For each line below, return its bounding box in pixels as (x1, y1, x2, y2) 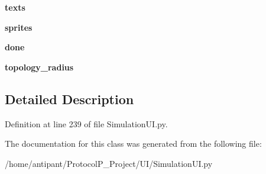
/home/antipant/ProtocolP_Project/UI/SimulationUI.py (5, 157, 213, 169)
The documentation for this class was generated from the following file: (5, 137, 262, 150)
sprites (5, 21, 33, 33)
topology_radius (5, 60, 74, 73)
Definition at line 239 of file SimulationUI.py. (5, 117, 168, 130)
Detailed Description (5, 89, 134, 108)
